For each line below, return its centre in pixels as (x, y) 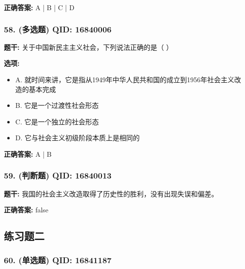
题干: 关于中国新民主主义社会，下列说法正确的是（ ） (88, 47)
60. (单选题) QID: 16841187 (58, 260)
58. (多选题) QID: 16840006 (58, 29)
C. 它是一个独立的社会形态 (57, 121)
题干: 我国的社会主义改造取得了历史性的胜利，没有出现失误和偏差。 (111, 193)
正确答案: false (26, 210)
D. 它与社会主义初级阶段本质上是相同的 (78, 138)
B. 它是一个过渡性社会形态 (57, 105)
